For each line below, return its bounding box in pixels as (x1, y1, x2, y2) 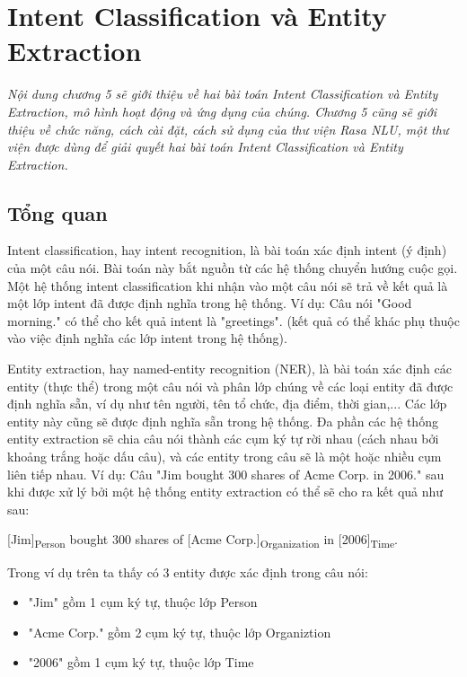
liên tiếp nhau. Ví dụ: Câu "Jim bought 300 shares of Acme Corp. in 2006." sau (7, 464, 445, 483)
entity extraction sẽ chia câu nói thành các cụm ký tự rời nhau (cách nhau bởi (7, 429, 439, 448)
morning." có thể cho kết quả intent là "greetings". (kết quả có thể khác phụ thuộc (7, 311, 460, 330)
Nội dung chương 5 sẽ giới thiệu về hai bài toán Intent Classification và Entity (7, 84, 438, 103)
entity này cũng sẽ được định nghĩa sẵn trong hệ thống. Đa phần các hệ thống (7, 411, 438, 430)
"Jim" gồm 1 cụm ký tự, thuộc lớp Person (28, 593, 258, 611)
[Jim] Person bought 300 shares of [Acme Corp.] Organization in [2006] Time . (7, 530, 399, 551)
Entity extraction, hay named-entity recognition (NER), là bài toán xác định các (7, 359, 452, 378)
